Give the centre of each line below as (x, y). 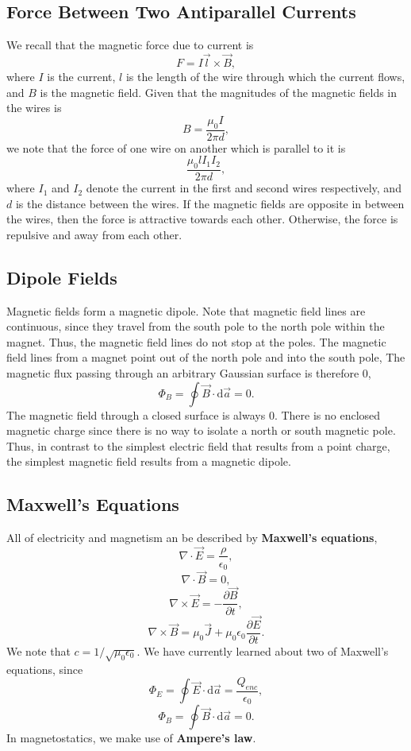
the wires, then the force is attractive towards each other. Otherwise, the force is (202, 219)
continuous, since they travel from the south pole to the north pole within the (196, 326)
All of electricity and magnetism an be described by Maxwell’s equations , (192, 538)
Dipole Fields (62, 277)
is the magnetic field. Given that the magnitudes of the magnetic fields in (219, 92)
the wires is (34, 108)
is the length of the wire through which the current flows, (265, 77)
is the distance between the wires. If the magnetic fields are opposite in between (210, 203)
